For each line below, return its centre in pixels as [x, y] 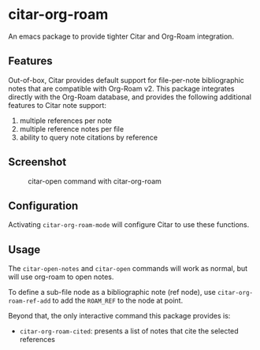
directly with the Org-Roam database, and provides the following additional [130, 97]
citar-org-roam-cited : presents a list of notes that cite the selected [129, 331]
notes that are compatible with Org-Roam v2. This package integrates [121, 88]
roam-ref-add [30, 301]
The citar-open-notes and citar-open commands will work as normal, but [128, 269]
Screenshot [37, 162]
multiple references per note [66, 121]
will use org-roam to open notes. [61, 277]
